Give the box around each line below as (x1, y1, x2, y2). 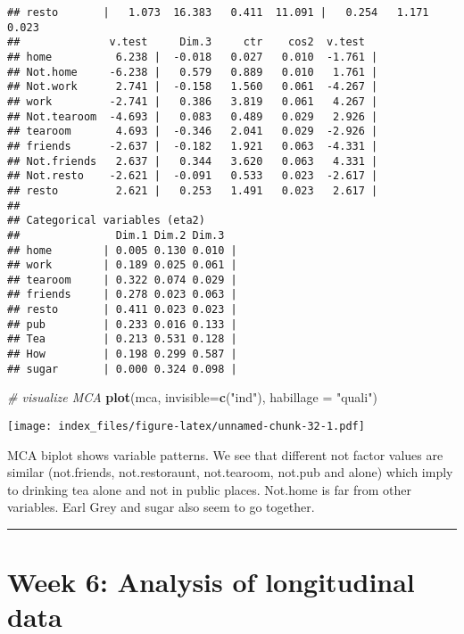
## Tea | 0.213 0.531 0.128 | (7, 333, 237, 346)
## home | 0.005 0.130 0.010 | (7, 243, 237, 257)
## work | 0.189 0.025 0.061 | (7, 259, 237, 272)
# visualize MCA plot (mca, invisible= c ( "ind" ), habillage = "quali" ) (7, 388, 377, 407)
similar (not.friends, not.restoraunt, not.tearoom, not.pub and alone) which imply (7, 463, 453, 482)
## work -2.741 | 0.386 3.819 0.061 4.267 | (7, 95, 378, 108)
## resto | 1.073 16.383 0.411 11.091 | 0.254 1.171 (7, 6, 429, 19)
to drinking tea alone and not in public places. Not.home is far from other (7, 480, 412, 498)
